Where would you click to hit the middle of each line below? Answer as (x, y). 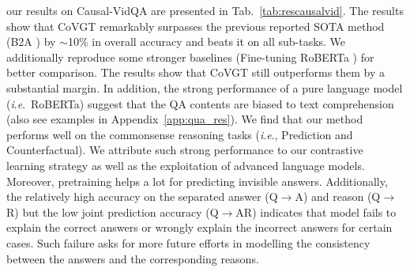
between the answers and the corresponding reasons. (133, 258)
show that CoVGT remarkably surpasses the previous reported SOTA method (196, 26)
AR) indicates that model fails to (316, 212)
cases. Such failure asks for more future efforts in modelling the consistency (188, 242)
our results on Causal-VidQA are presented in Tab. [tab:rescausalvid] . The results (205, 10)
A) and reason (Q (338, 196)
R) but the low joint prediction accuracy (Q (113, 212)
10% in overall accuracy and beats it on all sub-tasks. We (207, 42)
